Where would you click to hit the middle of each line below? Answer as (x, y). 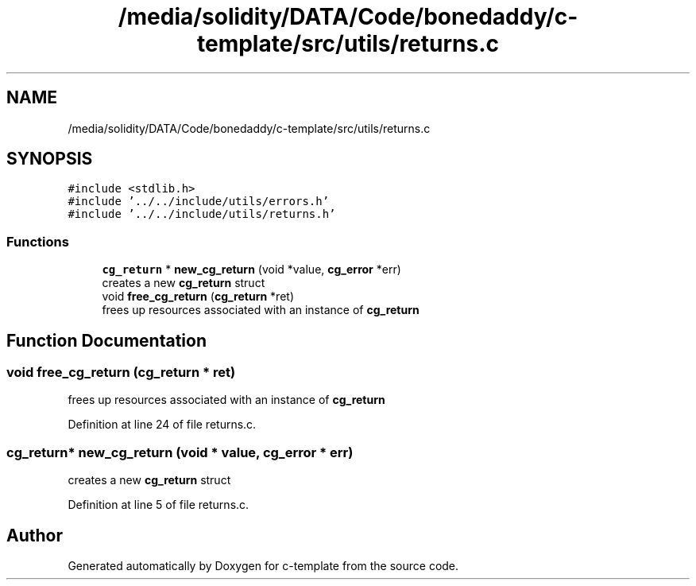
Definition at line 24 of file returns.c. (162, 425)
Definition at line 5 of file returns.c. (159, 505)
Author (35, 535)
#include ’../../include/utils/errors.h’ (199, 202)
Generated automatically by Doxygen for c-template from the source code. (263, 566)
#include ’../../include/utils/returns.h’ (202, 214)
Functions (38, 241)
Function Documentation (106, 340)
